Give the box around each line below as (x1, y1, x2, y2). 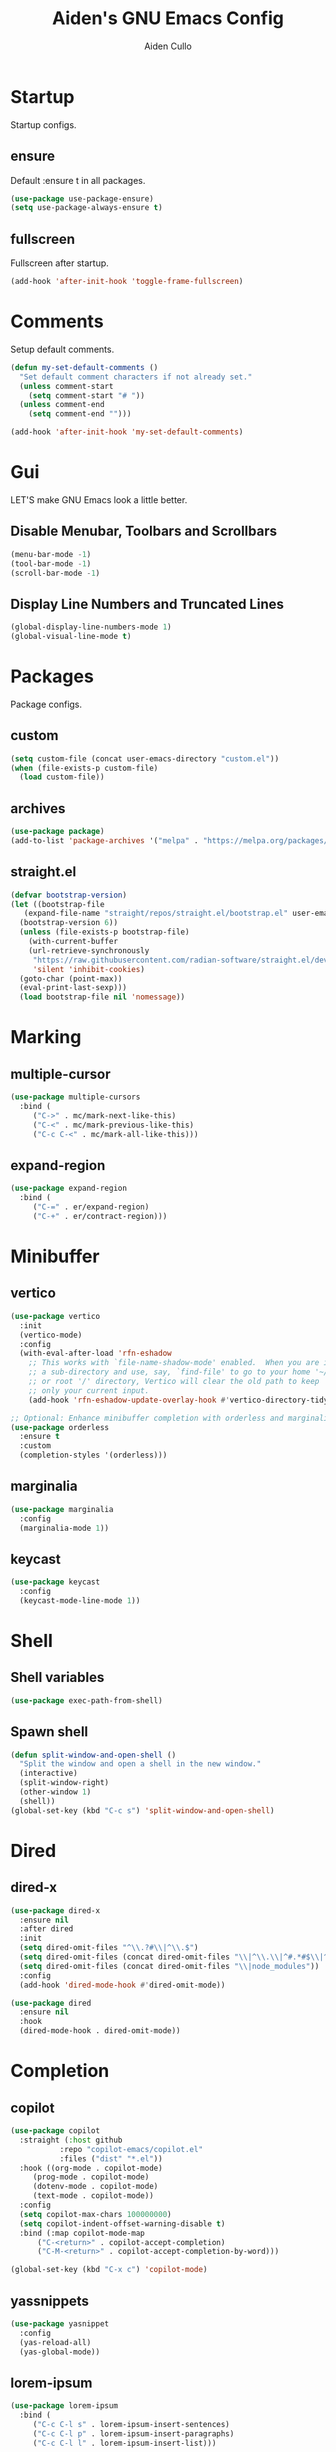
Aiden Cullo (144, 40, 192, 52)
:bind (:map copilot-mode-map (19, 2228, 145, 2238)
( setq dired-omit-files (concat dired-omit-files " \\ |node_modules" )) (19, 1961, 320, 1971)
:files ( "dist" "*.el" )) (59, 2153, 163, 2164)
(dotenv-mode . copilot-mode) (32, 2182, 159, 2192)
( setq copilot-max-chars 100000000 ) (19, 2209, 172, 2219)
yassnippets (10, 2292, 90, 2309)
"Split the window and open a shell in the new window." (19, 1759, 262, 1769)
